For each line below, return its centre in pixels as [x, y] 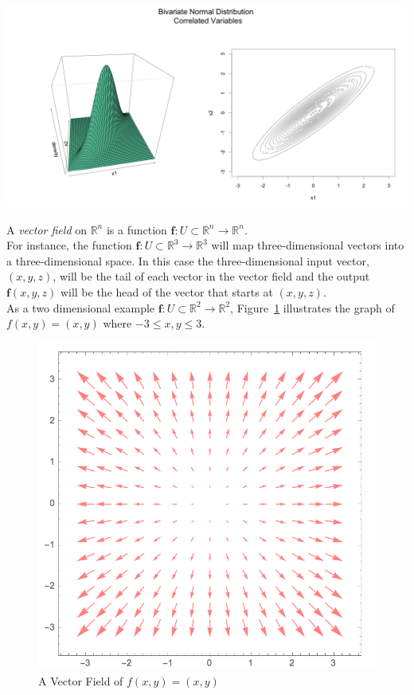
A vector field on [47, 229]
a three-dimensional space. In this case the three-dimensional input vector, [188, 260]
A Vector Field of [81, 681]
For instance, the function [69, 245]
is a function [137, 229]
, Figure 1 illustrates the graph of [312, 307]
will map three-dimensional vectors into [308, 245]
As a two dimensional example [81, 307]
